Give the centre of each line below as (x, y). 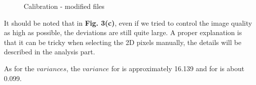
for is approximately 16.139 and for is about (178, 68)
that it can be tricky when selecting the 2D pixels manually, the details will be (123, 42)
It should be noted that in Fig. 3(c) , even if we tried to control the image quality (128, 22)
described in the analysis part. (50, 52)
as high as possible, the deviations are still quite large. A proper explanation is (123, 32)
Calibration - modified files (64, 6)
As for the (19, 68)
